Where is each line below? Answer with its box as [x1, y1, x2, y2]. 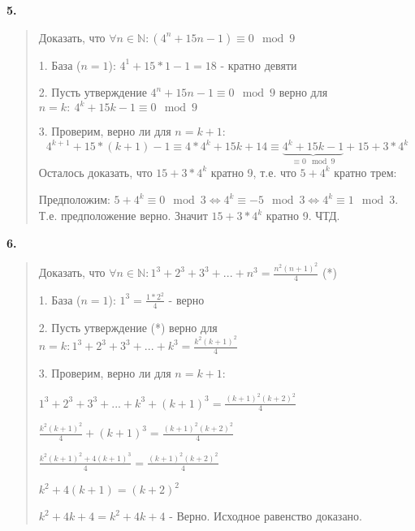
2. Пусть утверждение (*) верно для [38, 318, 218, 335]
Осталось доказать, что [38, 163, 153, 180]
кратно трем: [334, 163, 397, 180]
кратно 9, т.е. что [210, 163, 296, 180]
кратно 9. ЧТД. [266, 207, 340, 223]
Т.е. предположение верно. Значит [38, 207, 208, 223]
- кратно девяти [220, 56, 297, 73]
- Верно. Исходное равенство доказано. [169, 507, 362, 525]
